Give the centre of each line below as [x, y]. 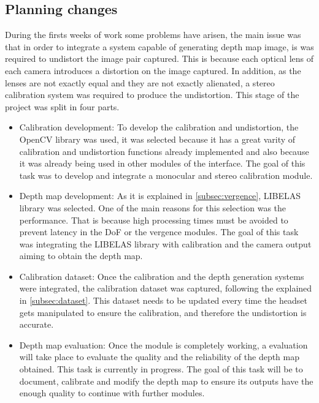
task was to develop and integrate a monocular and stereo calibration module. [166, 175]
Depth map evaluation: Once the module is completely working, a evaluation [163, 345]
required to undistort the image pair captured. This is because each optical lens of [159, 58]
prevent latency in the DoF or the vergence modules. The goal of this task [159, 232]
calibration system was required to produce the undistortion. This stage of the [152, 95]
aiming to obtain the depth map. [81, 256]
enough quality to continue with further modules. [112, 393]
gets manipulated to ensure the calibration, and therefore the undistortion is [163, 312]
